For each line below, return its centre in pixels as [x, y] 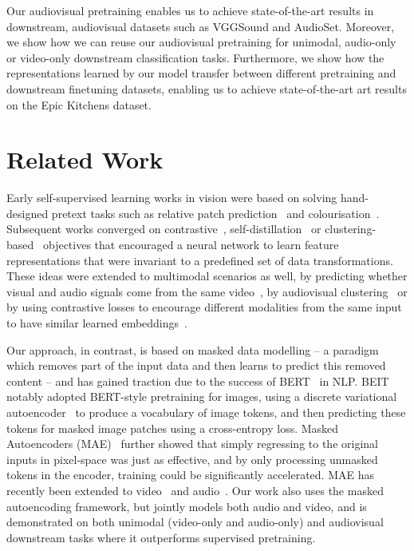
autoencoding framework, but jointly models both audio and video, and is [187, 506]
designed [28, 213]
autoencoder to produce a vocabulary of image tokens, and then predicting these [206, 412]
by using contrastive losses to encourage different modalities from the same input [204, 307]
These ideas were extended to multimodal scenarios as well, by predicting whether [207, 276]
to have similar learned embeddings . [97, 323]
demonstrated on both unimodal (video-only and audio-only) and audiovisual [195, 522]
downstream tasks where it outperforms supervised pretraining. [161, 537]
